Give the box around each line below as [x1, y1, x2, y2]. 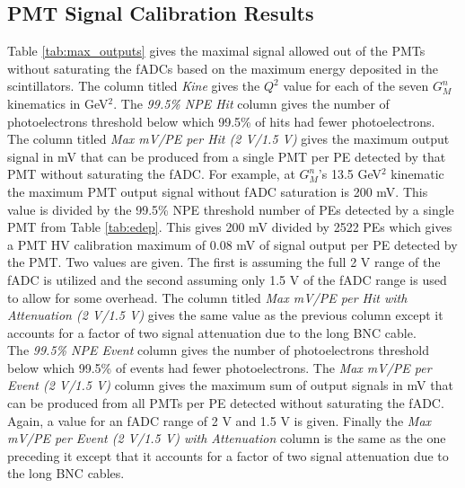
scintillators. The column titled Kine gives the [7, 76, 260, 95]
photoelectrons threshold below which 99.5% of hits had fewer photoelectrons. [7, 111, 435, 130]
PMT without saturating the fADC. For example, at [7, 164, 295, 183]
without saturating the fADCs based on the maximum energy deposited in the [7, 58, 439, 77]
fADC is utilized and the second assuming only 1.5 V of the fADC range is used [7, 270, 447, 288]
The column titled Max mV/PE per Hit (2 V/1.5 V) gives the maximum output [7, 129, 450, 148]
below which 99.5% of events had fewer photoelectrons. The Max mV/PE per [7, 358, 432, 377]
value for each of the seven [283, 76, 429, 95]
